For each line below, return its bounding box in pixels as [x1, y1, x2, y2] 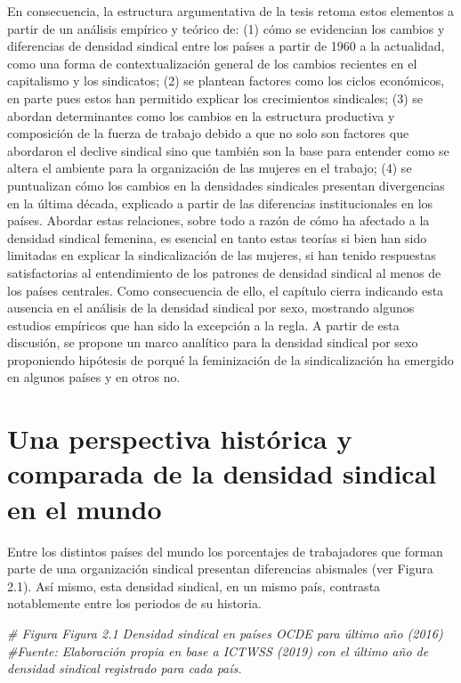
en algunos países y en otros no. [7, 368, 181, 386]
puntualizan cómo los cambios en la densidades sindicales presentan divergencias [7, 175, 445, 194]
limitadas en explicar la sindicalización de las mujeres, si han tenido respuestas [7, 246, 436, 264]
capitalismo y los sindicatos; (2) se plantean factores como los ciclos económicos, [7, 71, 445, 90]
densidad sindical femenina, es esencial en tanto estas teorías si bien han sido [7, 228, 427, 247]
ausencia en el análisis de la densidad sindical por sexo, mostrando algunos [7, 298, 415, 317]
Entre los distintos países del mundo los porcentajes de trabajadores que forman [7, 541, 443, 560]
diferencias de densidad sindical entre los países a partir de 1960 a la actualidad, [7, 37, 445, 55]
